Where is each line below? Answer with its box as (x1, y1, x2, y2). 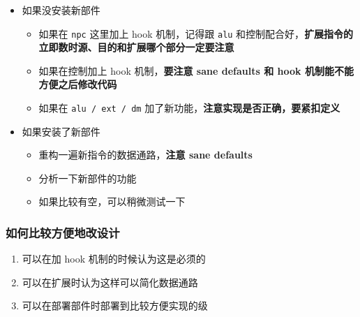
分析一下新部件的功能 (38, 170, 137, 185)
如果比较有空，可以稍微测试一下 (38, 194, 186, 209)
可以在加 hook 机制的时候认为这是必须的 (22, 251, 206, 266)
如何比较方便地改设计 (6, 223, 120, 241)
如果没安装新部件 (22, 3, 100, 17)
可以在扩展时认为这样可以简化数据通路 (22, 274, 198, 289)
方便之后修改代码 (38, 77, 117, 91)
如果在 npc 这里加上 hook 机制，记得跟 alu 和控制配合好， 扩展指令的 (38, 26, 354, 40)
